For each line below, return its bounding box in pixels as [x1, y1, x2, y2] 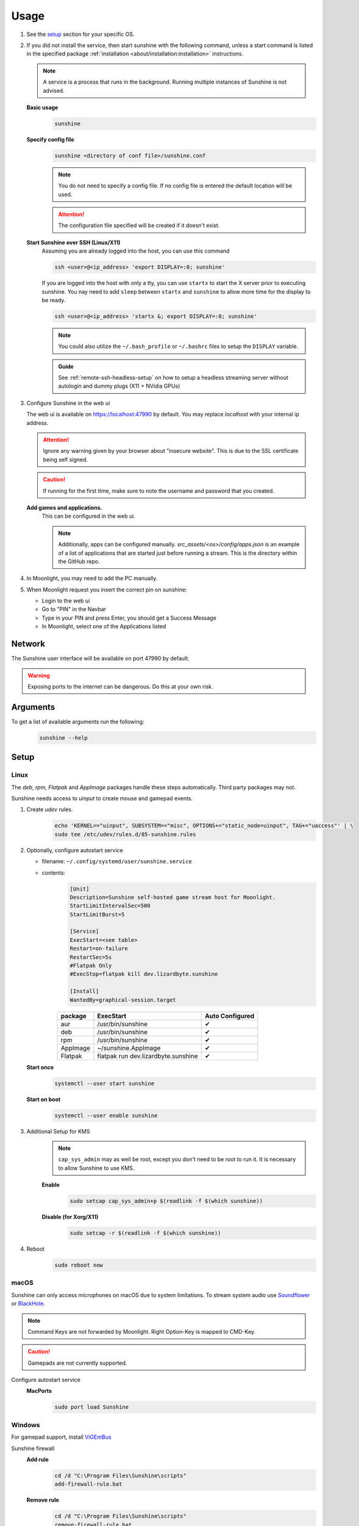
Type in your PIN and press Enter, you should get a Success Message [41, 614, 216, 621]
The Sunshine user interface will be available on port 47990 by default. [11, 655, 190, 662]
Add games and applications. [26, 504, 102, 511]
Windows [11, 1420, 40, 1429]
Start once [26, 1063, 54, 1071]
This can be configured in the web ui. [41, 513, 135, 520]
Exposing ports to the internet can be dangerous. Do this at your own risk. [27, 682, 213, 690]
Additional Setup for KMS [26, 1127, 90, 1135]
